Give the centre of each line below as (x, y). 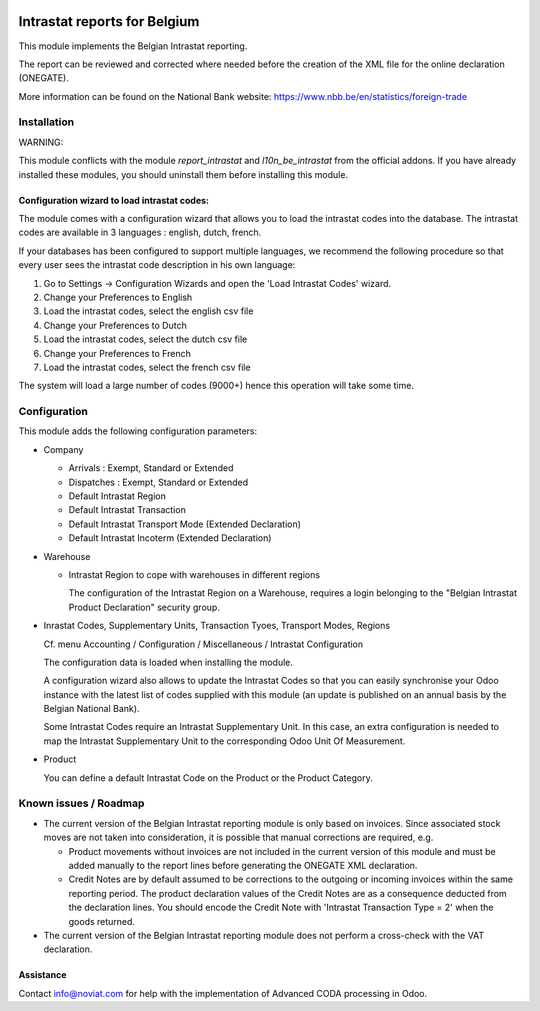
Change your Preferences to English (118, 297)
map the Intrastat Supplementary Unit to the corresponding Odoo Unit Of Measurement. (224, 741)
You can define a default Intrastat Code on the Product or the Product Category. (208, 777)
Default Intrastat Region (117, 496)
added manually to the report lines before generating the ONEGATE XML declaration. (243, 865)
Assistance (42, 975)
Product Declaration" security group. (144, 607)
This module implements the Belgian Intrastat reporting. (133, 46)
